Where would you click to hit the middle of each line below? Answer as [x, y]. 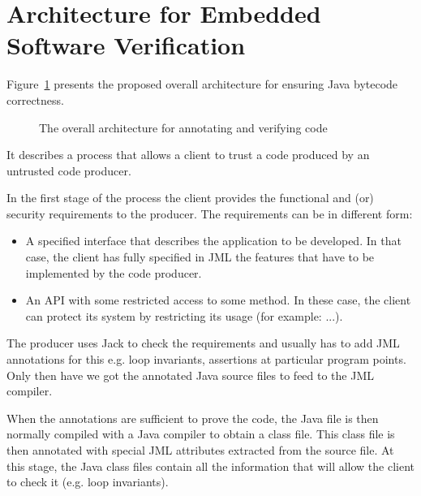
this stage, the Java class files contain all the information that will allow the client [211, 466]
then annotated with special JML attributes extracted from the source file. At [200, 450]
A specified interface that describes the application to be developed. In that [213, 241]
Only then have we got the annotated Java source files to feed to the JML [191, 375]
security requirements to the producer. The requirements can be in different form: [210, 213]
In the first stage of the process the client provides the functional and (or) [190, 198]
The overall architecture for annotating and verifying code [183, 127]
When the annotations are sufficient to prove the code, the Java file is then [193, 418]
